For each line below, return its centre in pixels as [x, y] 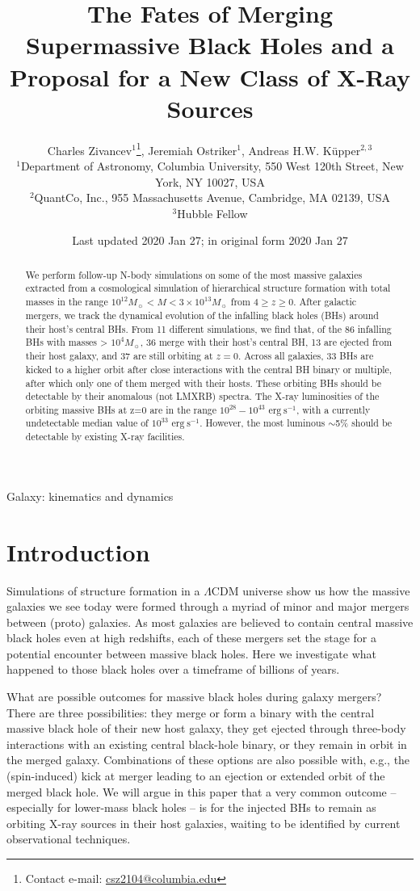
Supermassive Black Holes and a [210, 45]
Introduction [78, 551]
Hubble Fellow [212, 213]
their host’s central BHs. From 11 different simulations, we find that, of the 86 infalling [208, 328]
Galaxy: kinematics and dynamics [90, 496]
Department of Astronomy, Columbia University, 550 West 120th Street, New [212, 165]
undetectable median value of [87, 423]
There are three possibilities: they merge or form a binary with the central [191, 712]
